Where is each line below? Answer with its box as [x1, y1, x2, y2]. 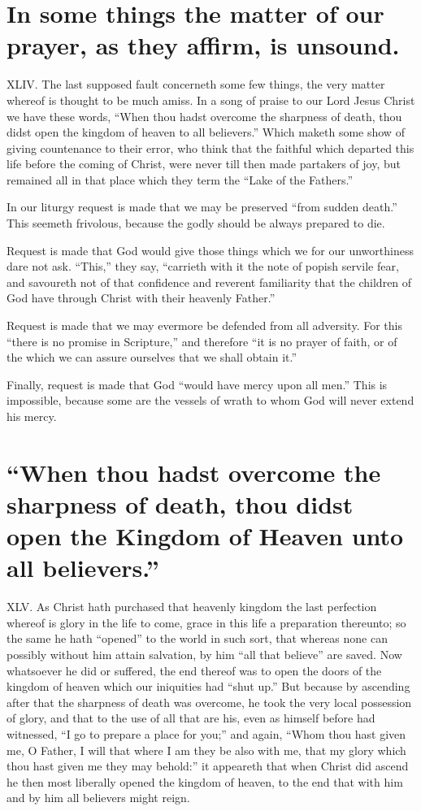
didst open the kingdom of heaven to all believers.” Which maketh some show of [7, 124, 405, 141]
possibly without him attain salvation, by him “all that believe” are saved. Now [7, 646, 402, 663]
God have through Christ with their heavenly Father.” [7, 289, 276, 306]
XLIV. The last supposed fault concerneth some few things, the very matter [7, 76, 385, 93]
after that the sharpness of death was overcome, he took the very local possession [7, 693, 412, 710]
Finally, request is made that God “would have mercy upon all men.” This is [7, 375, 388, 392]
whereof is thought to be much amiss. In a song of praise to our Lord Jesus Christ [7, 91, 415, 108]
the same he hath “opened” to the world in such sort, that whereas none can [7, 630, 388, 647]
